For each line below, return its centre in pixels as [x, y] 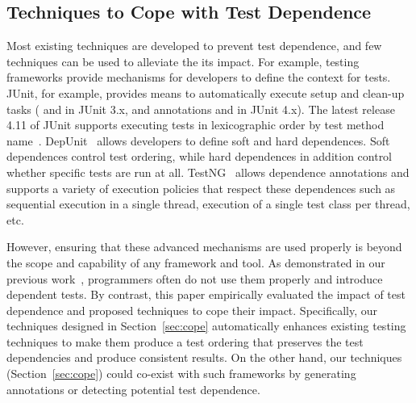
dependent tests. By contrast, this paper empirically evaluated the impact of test [206, 294]
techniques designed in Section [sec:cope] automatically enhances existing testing [206, 326]
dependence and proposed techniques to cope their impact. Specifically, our [192, 310]
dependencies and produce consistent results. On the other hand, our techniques [204, 357]
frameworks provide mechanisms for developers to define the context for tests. [199, 77]
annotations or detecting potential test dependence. [133, 389]
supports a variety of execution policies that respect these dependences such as [201, 188]
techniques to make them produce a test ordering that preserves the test [185, 341]
